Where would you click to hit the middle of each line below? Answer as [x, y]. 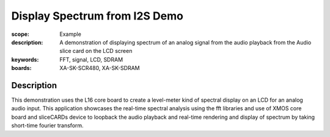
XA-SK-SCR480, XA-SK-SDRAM [100, 68]
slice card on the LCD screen [96, 51]
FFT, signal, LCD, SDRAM [91, 59]
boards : [21, 68]
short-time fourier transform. [47, 125]
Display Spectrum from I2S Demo [97, 16]
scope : [20, 34]
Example [71, 34]
